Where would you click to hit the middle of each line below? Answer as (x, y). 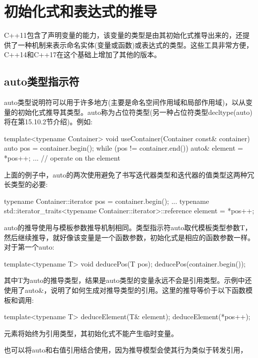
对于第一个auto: (29, 247)
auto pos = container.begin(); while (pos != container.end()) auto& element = (124, 148)
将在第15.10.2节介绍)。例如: (48, 122)
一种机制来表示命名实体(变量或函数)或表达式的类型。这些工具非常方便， (135, 45)
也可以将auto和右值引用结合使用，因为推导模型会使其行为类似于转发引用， (126, 350)
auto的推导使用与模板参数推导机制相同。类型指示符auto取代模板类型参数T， (128, 227)
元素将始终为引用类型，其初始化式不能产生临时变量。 (91, 333)
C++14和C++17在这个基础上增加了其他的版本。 (83, 54)
